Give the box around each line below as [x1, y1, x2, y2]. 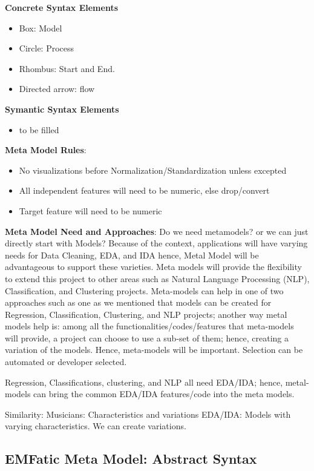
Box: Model [19, 21, 62, 34]
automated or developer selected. [5, 355, 127, 368]
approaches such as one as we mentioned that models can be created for [5, 296, 272, 309]
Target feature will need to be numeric [19, 204, 162, 217]
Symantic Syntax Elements [5, 102, 119, 115]
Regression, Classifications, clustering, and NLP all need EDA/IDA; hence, [5, 375, 283, 388]
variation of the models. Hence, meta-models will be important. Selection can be [5, 343, 303, 356]
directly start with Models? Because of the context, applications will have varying [5, 237, 308, 249]
